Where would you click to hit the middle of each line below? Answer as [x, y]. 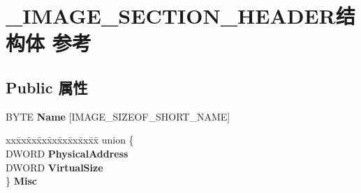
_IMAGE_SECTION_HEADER [171, 16]
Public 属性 [47, 87]
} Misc [21, 181]
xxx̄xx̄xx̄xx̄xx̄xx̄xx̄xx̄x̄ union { [70, 140]
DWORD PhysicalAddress [67, 153]
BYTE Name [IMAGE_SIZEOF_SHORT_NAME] [118, 116]
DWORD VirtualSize [54, 167]
